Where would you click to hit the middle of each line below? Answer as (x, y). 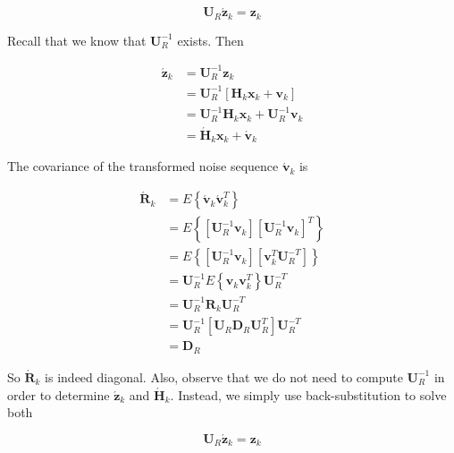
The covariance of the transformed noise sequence (143, 166)
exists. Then (210, 40)
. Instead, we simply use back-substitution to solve (308, 394)
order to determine (59, 394)
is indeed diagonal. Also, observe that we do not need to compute (224, 376)
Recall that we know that (77, 40)
